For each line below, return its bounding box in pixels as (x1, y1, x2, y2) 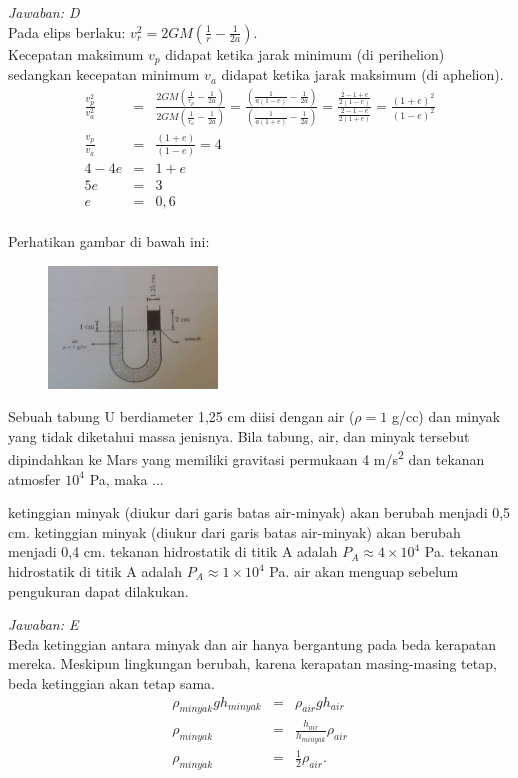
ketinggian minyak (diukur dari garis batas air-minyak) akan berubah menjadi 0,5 (8, 502, 511, 523)
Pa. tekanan (424, 541, 499, 562)
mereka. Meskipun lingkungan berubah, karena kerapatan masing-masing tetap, (8, 653, 497, 674)
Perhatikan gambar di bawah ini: (8, 231, 210, 252)
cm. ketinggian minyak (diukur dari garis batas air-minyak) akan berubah (8, 521, 461, 542)
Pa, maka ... (89, 468, 164, 489)
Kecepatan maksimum (8, 43, 144, 64)
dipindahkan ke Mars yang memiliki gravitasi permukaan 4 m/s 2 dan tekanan (8, 446, 485, 470)
